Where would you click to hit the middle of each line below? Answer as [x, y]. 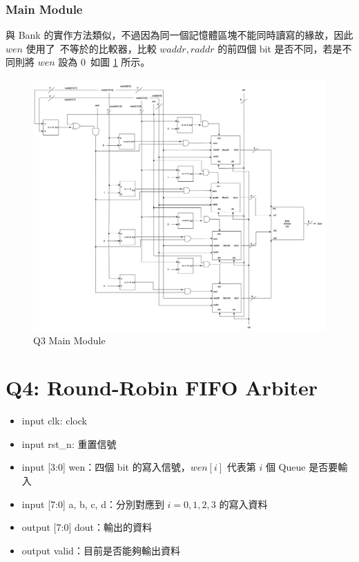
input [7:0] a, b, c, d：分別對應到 [93, 504]
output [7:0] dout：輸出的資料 [87, 527]
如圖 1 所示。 [120, 62]
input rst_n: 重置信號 [69, 443]
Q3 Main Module [69, 340]
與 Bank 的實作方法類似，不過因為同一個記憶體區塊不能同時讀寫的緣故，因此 [179, 35]
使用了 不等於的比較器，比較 [91, 48]
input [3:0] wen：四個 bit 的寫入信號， [106, 467]
